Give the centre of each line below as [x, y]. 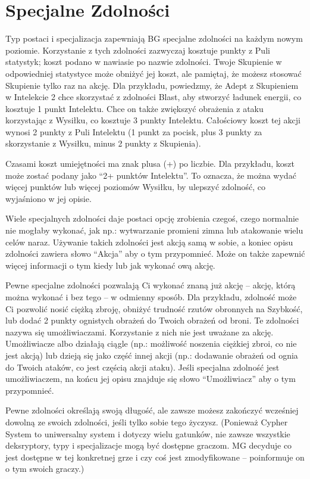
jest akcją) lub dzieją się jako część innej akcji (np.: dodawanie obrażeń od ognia [152, 355]
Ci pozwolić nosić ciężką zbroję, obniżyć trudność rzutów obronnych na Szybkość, [154, 308]
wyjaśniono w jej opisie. [48, 198]
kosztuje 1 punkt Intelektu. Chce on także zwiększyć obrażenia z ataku [134, 108]
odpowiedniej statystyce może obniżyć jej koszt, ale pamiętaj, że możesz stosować [154, 73]
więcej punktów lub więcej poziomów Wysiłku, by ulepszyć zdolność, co [135, 187]
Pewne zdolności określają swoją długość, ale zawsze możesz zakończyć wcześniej [152, 410]
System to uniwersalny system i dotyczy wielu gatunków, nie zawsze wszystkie [148, 433]
